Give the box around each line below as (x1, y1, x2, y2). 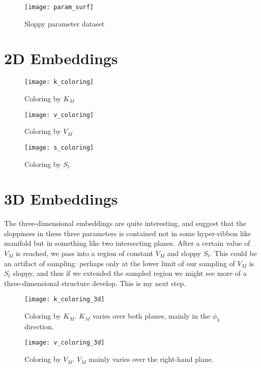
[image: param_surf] (24, 4, 94, 11)
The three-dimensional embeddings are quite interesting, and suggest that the (4, 218, 246, 229)
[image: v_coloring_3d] (24, 339, 105, 347)
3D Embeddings (4, 188, 118, 209)
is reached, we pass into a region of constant (16, 248, 153, 259)
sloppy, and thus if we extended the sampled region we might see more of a (13, 268, 247, 278)
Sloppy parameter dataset (24, 18, 105, 29)
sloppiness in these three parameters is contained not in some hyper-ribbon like (4, 228, 251, 238)
